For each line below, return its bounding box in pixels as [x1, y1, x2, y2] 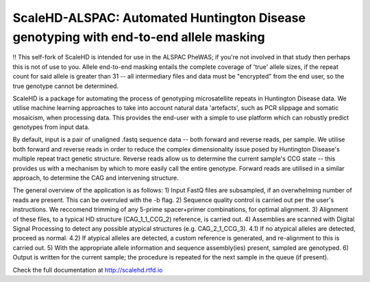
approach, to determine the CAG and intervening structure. [12, 174, 180, 182]
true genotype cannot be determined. [12, 82, 119, 90]
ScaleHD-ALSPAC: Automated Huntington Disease [12, 10, 306, 25]
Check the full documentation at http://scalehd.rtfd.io [12, 266, 163, 274]
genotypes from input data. [12, 123, 90, 131]
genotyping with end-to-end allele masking [12, 29, 265, 44]
